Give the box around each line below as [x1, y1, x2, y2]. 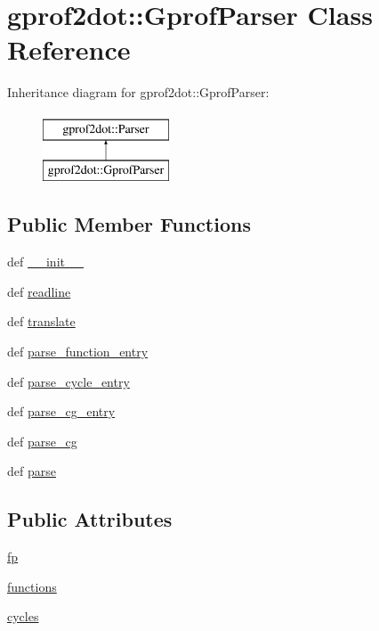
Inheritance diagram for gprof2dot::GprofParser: [7, 83, 270, 102]
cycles [7, 607, 39, 626]
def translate [7, 312, 76, 331]
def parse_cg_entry [7, 402, 116, 421]
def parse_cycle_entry [7, 372, 130, 390]
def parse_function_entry [7, 342, 149, 361]
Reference [7, 31, 131, 68]
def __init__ [7, 252, 84, 271]
